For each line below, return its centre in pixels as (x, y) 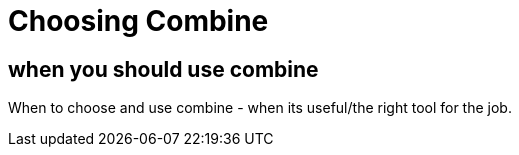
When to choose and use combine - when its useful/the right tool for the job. (260, 108)
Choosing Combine (138, 21)
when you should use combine (163, 69)
